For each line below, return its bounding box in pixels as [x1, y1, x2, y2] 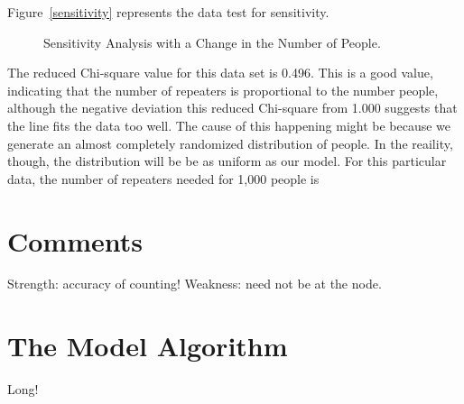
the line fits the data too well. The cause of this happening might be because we [7, 115, 451, 134]
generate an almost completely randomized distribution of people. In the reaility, [7, 133, 453, 152]
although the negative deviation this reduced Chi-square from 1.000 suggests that [7, 98, 458, 117]
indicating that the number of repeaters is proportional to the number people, [7, 80, 439, 99]
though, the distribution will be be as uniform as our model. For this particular [7, 151, 447, 170]
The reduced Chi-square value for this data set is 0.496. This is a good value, [7, 63, 433, 82]
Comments [7, 222, 143, 259]
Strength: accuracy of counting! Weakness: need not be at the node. [7, 274, 382, 293]
